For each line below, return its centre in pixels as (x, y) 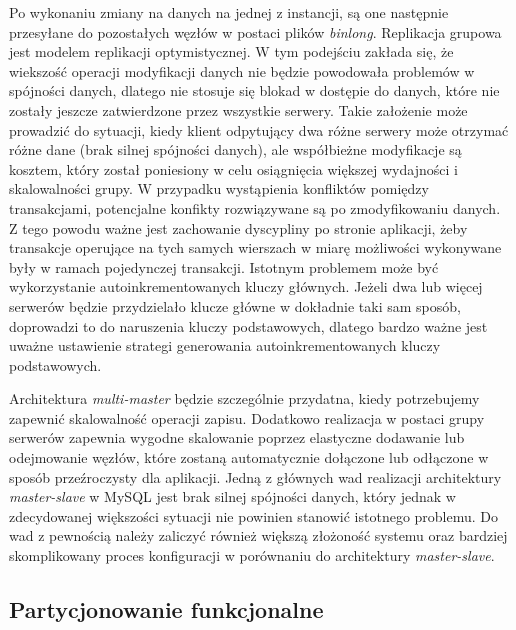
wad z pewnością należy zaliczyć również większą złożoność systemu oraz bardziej (258, 535)
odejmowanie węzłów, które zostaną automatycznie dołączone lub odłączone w (249, 457)
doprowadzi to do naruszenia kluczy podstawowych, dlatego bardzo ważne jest (248, 325)
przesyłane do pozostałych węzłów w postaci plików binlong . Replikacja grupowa (255, 31)
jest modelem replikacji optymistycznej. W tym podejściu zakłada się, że (231, 51)
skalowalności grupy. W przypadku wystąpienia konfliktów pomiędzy (219, 188)
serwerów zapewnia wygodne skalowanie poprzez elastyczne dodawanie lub (237, 437)
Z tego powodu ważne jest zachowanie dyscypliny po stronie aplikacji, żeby (238, 227)
